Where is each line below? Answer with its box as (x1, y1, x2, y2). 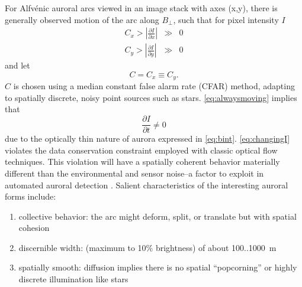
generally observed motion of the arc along (5, 13, 159, 25)
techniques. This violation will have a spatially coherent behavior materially (5, 155, 280, 168)
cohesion (18, 221, 50, 234)
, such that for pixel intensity (173, 13, 279, 25)
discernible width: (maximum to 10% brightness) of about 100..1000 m (18, 241, 277, 253)
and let (5, 59, 30, 71)
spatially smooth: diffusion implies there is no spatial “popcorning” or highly (18, 261, 297, 273)
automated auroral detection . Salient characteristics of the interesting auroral (5, 178, 288, 191)
